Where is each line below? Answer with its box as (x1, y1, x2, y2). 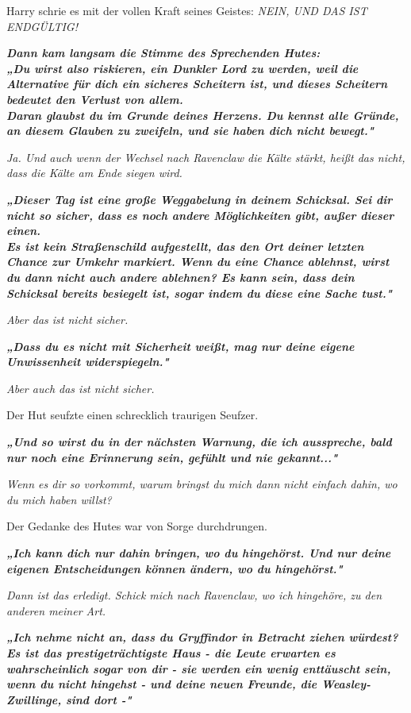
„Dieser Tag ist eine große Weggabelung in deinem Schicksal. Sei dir (6, 191, 393, 207)
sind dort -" (65, 691, 132, 707)
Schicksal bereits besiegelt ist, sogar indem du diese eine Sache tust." (6, 284, 392, 301)
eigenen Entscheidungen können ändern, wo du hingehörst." (6, 560, 343, 576)
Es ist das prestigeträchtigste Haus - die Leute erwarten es (6, 645, 336, 661)
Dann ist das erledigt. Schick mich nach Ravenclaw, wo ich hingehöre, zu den (6, 587, 382, 603)
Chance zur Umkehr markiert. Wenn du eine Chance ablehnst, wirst (6, 253, 390, 270)
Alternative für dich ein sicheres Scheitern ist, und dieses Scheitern (6, 75, 388, 92)
